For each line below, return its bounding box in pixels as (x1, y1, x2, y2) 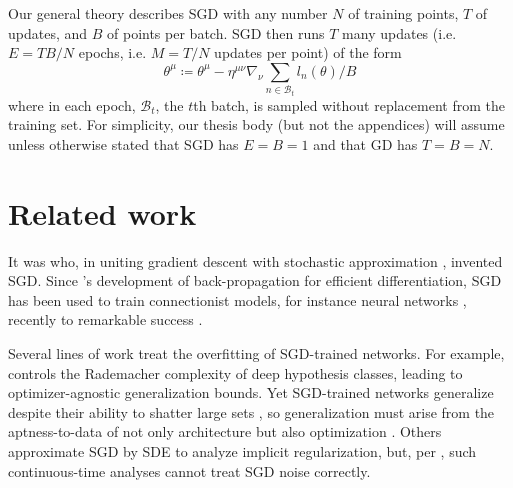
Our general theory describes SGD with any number (8, 3, 328, 23)
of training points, (348, 3, 459, 23)
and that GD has (313, 133, 418, 154)
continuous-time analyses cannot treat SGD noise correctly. (8, 460, 371, 481)
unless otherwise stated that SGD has (8, 133, 239, 154)
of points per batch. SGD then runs (107, 22, 325, 43)
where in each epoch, (8, 94, 136, 115)
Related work (8, 192, 197, 233)
